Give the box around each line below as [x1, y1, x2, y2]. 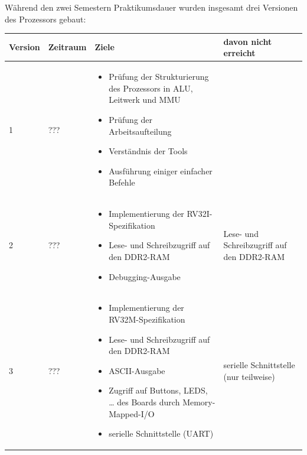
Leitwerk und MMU [109, 93, 181, 106]
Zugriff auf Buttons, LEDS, [109, 384, 208, 396]
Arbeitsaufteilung [109, 125, 172, 137]
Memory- [182, 395, 215, 408]
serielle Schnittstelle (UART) [109, 427, 214, 440]
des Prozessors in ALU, [109, 82, 193, 94]
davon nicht [223, 35, 272, 47]
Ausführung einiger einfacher [109, 164, 213, 177]
